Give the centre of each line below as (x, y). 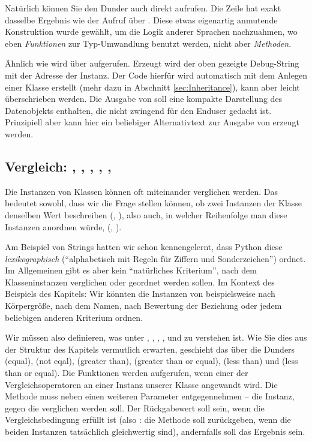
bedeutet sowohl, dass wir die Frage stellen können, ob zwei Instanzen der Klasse (154, 203)
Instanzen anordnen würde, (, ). (63, 226)
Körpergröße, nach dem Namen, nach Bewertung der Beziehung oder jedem (143, 306)
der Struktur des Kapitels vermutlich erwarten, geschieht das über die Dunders (150, 349)
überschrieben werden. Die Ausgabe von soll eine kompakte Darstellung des (144, 99)
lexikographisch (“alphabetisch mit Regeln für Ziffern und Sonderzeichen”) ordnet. (155, 258)
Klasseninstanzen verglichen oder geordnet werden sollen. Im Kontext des (140, 282)
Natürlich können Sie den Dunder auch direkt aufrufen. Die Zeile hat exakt (143, 8)
